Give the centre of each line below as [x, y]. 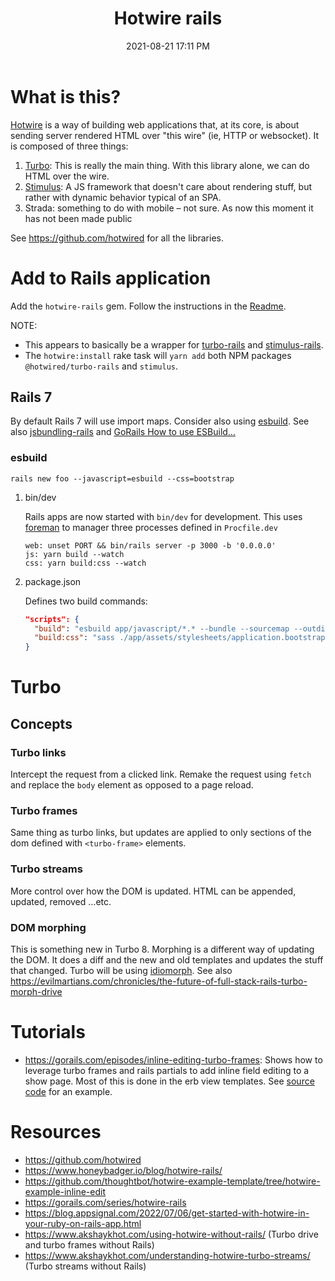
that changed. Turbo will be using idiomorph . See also [121, 970]
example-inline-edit [65, 1191]
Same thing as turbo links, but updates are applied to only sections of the [161, 833]
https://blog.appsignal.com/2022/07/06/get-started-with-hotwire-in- [167, 1213]
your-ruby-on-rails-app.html [83, 1223]
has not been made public [78, 218]
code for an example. [68, 1091]
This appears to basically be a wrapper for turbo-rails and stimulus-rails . [174, 344]
